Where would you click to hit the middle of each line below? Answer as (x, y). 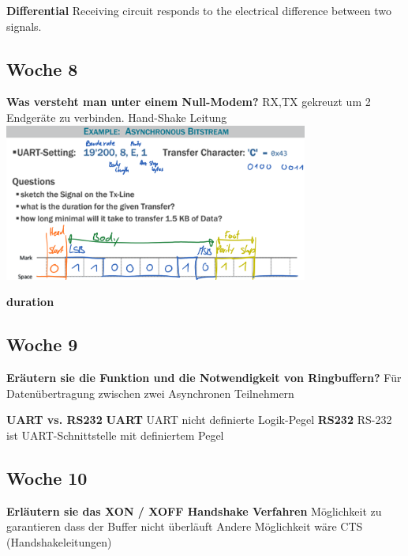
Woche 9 (42, 344)
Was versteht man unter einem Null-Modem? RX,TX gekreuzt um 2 (189, 102)
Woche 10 (47, 477)
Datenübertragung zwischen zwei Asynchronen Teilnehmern (150, 393)
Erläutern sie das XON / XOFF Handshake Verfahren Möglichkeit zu (194, 511)
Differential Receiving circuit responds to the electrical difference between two (199, 10)
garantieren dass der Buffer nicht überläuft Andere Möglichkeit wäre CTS (185, 526)
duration (30, 302)
